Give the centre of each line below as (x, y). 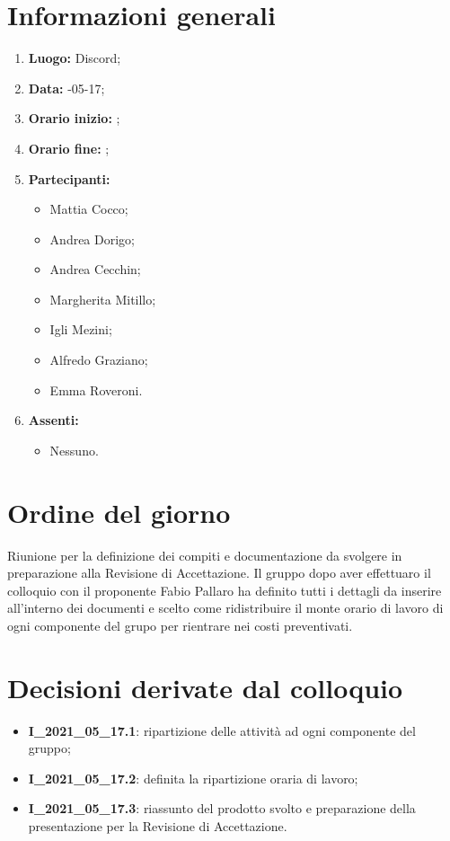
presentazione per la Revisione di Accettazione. (158, 826)
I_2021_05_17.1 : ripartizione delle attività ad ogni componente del (222, 730)
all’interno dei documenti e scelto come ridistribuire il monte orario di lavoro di (225, 608)
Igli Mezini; (81, 329)
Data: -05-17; (66, 88)
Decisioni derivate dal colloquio (205, 687)
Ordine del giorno (119, 512)
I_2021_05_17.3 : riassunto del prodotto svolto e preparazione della (222, 808)
